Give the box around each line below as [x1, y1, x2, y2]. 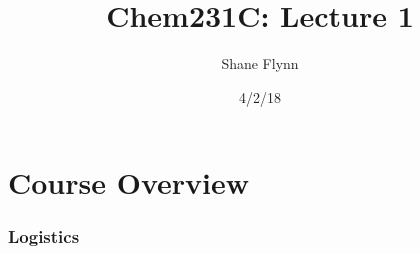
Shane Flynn [221, 53, 299, 74]
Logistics [8, 224, 80, 249]
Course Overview [8, 162, 249, 203]
